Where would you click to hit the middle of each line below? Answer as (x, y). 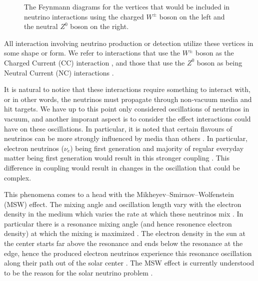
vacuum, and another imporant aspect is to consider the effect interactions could (127, 118)
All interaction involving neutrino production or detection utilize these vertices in (129, 43)
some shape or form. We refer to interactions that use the (92, 53)
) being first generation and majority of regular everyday (157, 148)
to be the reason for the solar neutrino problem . (78, 272)
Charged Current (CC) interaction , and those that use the (94, 62)
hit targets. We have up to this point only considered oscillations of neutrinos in (127, 109)
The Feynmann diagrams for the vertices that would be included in (127, 6)
